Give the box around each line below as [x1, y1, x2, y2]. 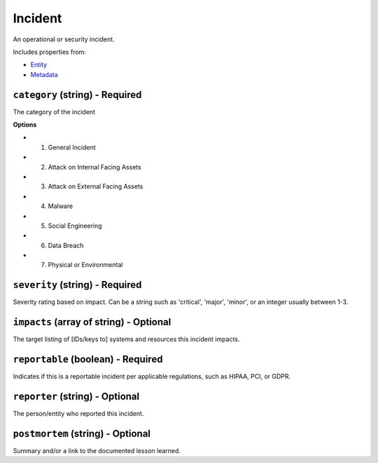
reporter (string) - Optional [13, 391, 140, 403]
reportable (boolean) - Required [13, 354, 163, 366]
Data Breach [48, 241, 84, 249]
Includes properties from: [13, 48, 87, 56]
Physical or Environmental [48, 261, 123, 269]
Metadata [30, 70, 59, 78]
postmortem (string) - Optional [13, 427, 150, 439]
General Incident [48, 143, 96, 151]
